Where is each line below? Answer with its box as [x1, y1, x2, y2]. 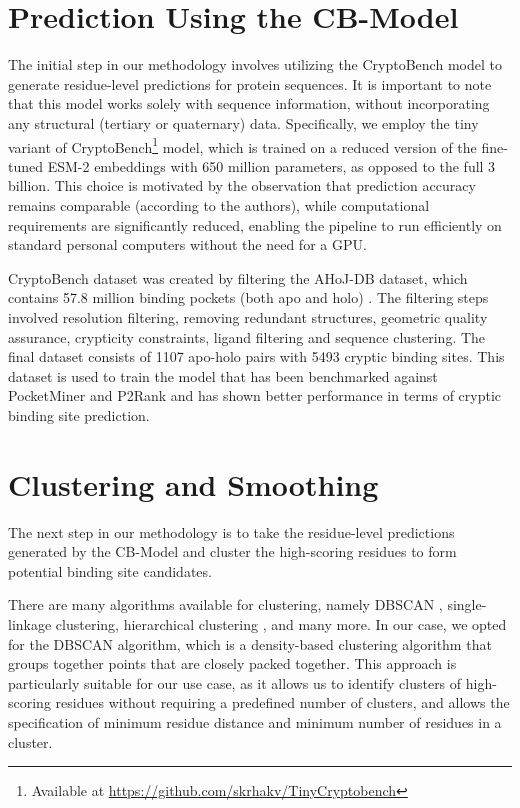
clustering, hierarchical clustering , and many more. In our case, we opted [55, 613, 507, 634]
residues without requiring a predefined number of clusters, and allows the [55, 692, 510, 713]
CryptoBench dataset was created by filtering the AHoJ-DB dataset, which [8, 267, 468, 288]
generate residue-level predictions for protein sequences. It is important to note [8, 73, 492, 94]
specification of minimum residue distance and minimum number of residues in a [8, 711, 502, 732]
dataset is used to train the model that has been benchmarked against [8, 365, 438, 386]
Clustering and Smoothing [8, 463, 379, 504]
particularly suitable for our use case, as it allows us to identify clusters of [8, 672, 462, 693]
